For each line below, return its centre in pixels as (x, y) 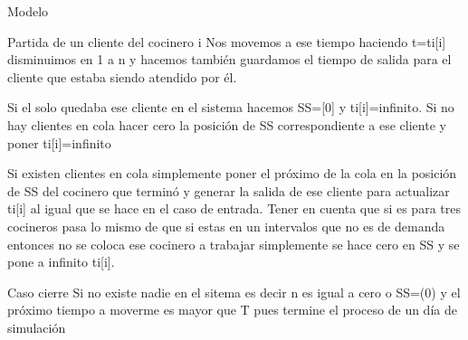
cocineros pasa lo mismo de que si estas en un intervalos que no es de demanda (226, 226)
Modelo (28, 11)
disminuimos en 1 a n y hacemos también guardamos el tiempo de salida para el (229, 59)
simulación (37, 327)
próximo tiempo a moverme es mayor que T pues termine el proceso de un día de (232, 310)
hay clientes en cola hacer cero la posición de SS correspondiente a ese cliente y (227, 124)
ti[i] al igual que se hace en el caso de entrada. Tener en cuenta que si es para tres (234, 208)
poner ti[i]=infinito (59, 142)
